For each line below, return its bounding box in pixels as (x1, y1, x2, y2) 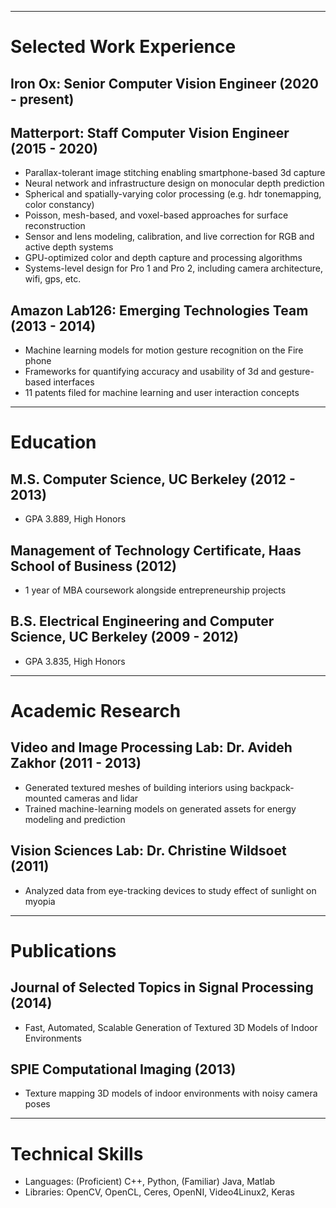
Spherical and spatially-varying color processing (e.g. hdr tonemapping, (24, 188, 322, 200)
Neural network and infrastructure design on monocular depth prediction (24, 177, 325, 190)
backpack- (249, 781, 295, 793)
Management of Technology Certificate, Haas (10, 542, 302, 559)
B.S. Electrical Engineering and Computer (10, 613, 275, 630)
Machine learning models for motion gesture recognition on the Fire (24, 344, 304, 356)
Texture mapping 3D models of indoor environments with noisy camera (24, 1087, 318, 1100)
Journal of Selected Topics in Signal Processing (10, 979, 314, 996)
